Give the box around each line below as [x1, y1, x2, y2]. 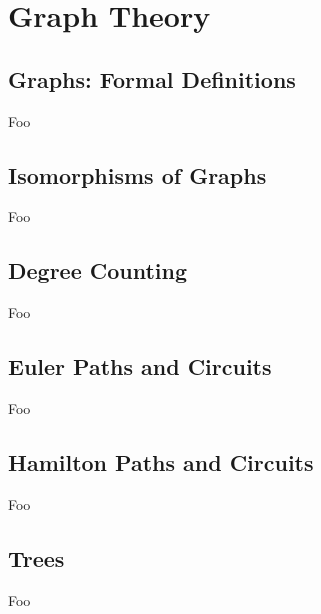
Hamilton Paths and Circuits [8, 446, 314, 477]
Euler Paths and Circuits [8, 351, 272, 382]
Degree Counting [8, 255, 188, 286]
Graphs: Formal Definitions [8, 63, 296, 94]
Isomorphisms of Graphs [8, 159, 267, 190]
